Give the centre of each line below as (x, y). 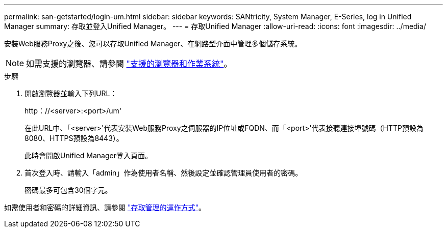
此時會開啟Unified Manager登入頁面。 (88, 155)
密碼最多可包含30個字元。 (68, 190)
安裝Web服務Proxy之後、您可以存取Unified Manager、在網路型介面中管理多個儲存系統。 (153, 43)
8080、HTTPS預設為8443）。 (74, 138)
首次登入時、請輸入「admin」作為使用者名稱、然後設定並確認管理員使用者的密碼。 (164, 173)
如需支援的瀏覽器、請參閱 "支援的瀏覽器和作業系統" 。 (129, 64)
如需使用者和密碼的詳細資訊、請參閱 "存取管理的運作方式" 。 (105, 207)
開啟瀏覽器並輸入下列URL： (71, 93)
